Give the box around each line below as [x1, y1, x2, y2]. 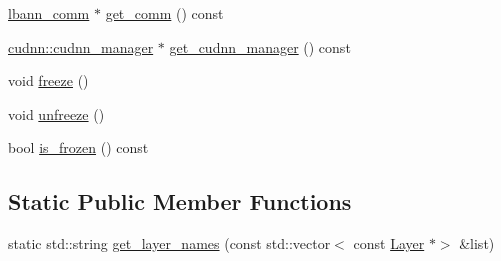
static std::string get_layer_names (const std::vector [8, 233, 331, 254]
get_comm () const [105, 3, 224, 23]
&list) [459, 233, 495, 254]
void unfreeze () [8, 103, 105, 124]
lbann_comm [8, 3, 90, 23]
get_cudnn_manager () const [169, 36, 351, 57]
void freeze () [8, 70, 89, 91]
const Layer [353, 233, 425, 254]
